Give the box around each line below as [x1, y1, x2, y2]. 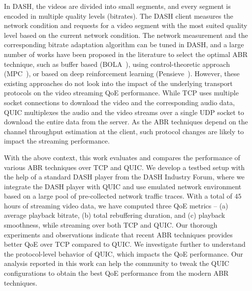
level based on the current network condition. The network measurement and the [4, 29, 248, 40]
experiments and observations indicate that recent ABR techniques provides [4, 229, 233, 239]
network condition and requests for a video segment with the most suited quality [4, 20, 248, 30]
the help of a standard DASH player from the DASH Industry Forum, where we [4, 172, 245, 182]
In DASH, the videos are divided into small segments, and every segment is [4, 1, 231, 11]
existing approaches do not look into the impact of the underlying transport [4, 78, 233, 88]
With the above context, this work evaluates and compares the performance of [4, 152, 240, 162]
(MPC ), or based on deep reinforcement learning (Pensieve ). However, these [4, 68, 240, 79]
